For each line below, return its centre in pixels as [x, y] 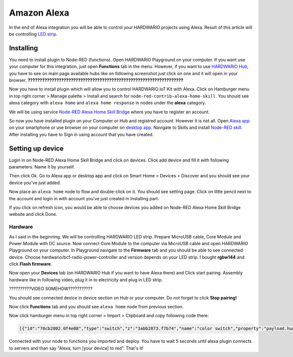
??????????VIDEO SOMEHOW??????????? [51, 289]
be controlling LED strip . [33, 34]
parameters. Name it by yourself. [42, 167]
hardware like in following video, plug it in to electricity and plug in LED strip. [86, 280]
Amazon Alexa [39, 13]
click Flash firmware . [31, 264]
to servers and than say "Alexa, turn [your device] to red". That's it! [76, 348]
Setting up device [36, 148]
